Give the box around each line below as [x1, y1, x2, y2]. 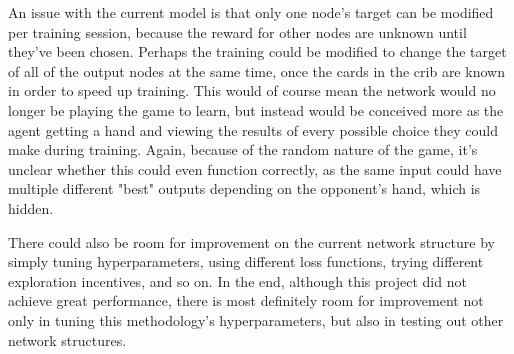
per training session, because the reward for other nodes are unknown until [8, 21, 467, 42]
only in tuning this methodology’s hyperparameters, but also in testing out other [8, 309, 504, 330]
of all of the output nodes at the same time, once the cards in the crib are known [8, 60, 505, 81]
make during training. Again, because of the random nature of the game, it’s [8, 139, 478, 160]
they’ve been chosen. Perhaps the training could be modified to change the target [8, 41, 507, 62]
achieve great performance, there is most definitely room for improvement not [8, 290, 484, 311]
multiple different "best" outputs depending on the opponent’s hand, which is [8, 178, 481, 199]
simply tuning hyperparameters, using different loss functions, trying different [8, 251, 484, 272]
